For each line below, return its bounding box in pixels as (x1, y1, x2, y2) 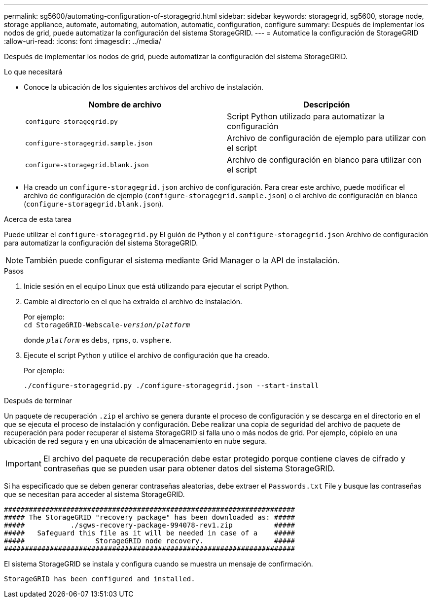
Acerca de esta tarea (4, 215, 72, 223)
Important (5, 459, 41, 468)
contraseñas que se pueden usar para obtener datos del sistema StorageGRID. (43, 463, 335, 473)
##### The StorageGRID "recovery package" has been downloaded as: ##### (4, 513, 295, 521)
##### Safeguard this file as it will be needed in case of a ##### (4, 529, 295, 537)
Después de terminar (4, 396, 72, 405)
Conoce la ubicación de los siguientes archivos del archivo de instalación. (24, 83, 264, 91)
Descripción (303, 100, 350, 109)
